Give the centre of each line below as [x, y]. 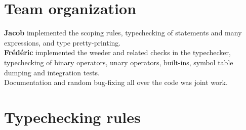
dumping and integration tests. [52, 72]
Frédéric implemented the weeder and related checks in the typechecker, [117, 52]
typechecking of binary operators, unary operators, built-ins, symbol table [119, 62]
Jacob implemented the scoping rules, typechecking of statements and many [123, 33]
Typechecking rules [72, 117]
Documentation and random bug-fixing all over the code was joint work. [116, 82]
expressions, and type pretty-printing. [63, 42]
